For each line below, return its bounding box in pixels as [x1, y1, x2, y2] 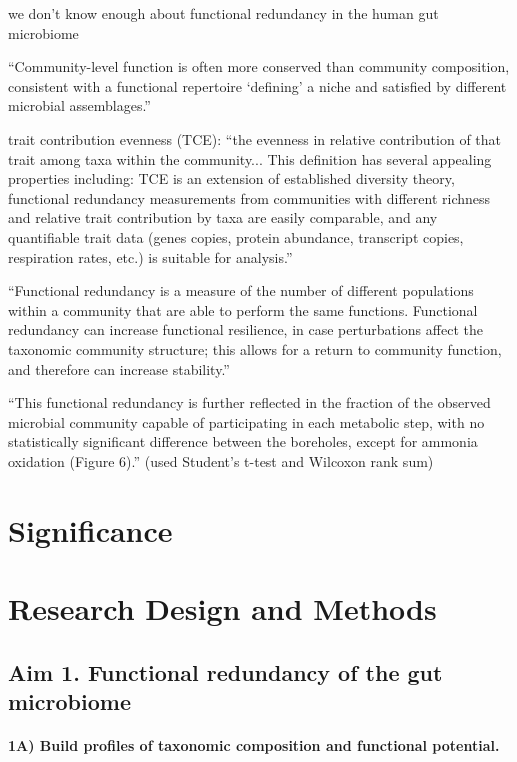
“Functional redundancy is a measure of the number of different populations [8, 280, 474, 301]
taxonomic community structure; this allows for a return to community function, [8, 338, 502, 359]
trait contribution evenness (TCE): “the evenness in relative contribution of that [8, 128, 502, 149]
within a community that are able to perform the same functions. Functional [8, 299, 478, 320]
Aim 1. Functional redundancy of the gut [8, 656, 443, 687]
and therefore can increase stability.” [8, 358, 230, 379]
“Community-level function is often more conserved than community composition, [8, 56, 510, 77]
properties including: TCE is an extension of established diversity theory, [8, 168, 455, 189]
